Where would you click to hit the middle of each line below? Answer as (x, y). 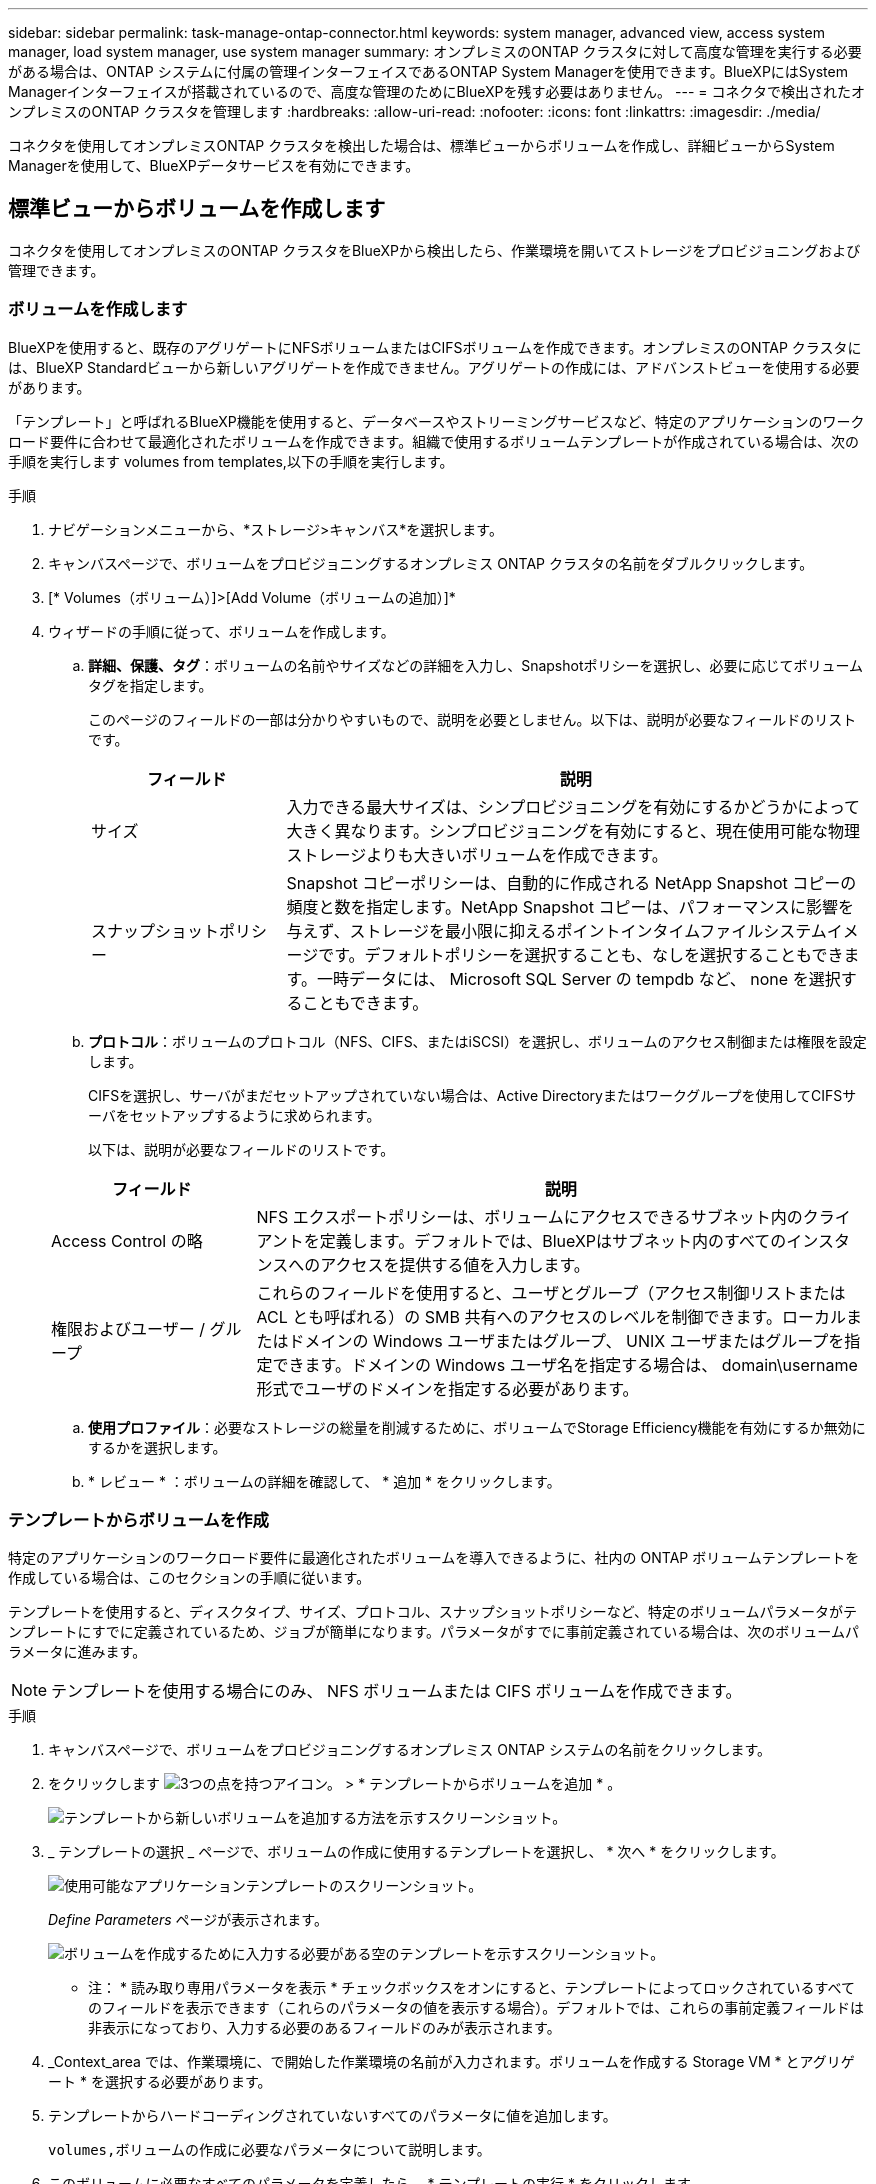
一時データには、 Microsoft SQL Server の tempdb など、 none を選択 (578, 978)
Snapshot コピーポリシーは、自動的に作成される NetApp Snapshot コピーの (571, 882)
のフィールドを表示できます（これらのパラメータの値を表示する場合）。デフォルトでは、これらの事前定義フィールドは (476, 2008)
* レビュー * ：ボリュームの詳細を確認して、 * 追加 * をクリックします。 (324, 1481)
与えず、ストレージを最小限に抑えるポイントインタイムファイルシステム (556, 930)
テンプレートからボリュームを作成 (138, 1519)
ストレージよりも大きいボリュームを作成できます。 (477, 854)
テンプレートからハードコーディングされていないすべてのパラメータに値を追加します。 (332, 2116)
